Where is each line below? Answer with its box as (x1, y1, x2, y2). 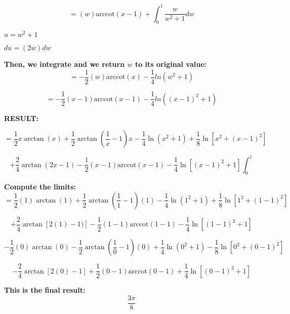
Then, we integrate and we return (4, 59, 125, 69)
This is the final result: (4, 285, 86, 295)
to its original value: (135, 59, 206, 69)
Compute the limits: (4, 181, 76, 192)
